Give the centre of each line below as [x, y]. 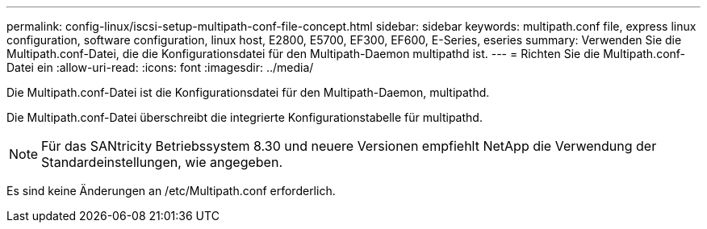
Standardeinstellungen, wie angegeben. [162, 162]
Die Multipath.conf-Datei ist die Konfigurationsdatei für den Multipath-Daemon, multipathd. [248, 92]
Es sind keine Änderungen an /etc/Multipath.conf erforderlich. [171, 191]
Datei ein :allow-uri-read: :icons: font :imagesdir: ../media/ [160, 67]
